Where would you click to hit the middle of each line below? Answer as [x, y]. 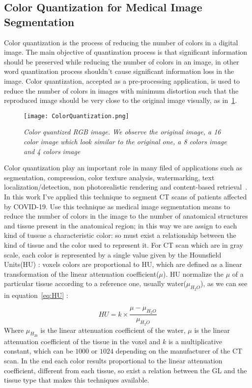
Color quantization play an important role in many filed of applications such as [123, 168]
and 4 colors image [52, 151]
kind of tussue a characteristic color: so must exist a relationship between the [120, 235]
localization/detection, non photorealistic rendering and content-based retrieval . [126, 187]
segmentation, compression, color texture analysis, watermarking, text [109, 177]
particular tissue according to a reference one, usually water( [95, 283]
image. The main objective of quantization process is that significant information [126, 52]
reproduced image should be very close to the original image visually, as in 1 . [121, 100]
